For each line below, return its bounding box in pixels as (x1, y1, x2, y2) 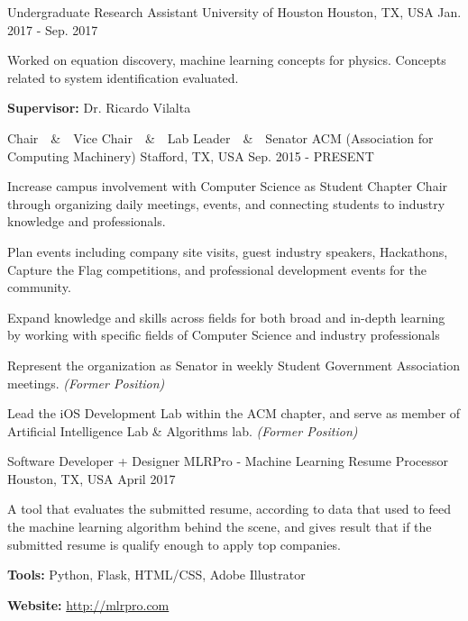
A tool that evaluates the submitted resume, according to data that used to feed (7, 499, 451, 518)
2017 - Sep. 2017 (7, 20, 98, 39)
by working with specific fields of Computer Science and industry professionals (7, 325, 440, 344)
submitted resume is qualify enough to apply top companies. (7, 534, 341, 553)
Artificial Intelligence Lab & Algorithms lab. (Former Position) (7, 421, 358, 440)
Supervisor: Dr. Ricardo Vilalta (7, 98, 191, 117)
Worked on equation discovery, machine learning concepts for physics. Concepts (7, 50, 446, 69)
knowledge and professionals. (7, 212, 166, 231)
